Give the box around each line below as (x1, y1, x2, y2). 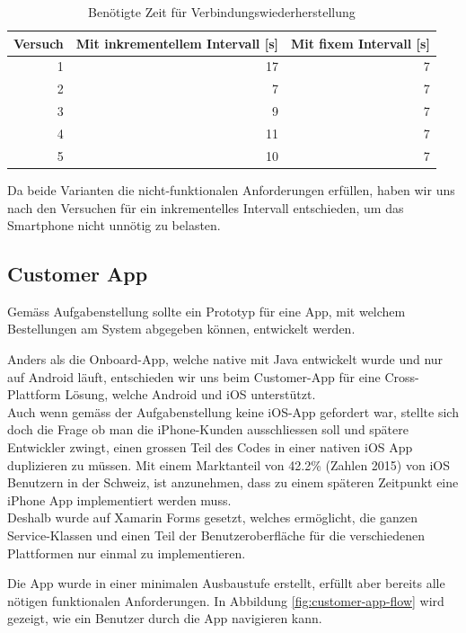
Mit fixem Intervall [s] (291, 33, 430, 52)
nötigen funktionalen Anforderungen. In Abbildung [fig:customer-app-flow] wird (7, 591, 444, 610)
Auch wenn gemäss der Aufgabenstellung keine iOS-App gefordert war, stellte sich (7, 402, 459, 421)
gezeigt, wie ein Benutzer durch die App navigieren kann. (7, 609, 322, 628)
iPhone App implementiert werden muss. (7, 490, 232, 509)
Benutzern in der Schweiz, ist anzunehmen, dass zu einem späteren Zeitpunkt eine (7, 473, 459, 492)
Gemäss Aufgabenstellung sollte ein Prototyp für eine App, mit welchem (7, 301, 406, 320)
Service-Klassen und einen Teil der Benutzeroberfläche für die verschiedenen (7, 526, 425, 545)
